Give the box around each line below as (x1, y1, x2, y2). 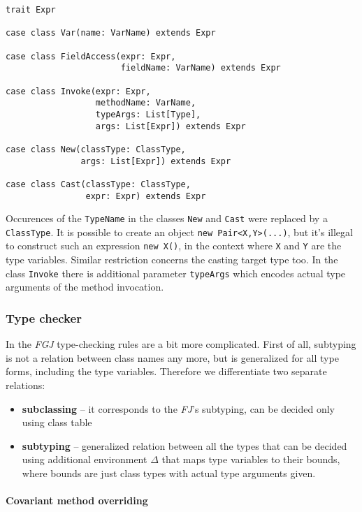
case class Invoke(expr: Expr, (6, 86, 151, 96)
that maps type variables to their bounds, (161, 452, 340, 467)
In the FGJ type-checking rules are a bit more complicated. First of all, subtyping (6, 337, 356, 351)
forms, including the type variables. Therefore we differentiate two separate (6, 364, 327, 379)
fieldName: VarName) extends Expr (120, 63, 281, 73)
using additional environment (22, 452, 147, 467)
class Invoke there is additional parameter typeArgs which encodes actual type (6, 265, 346, 280)
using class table (22, 415, 92, 430)
